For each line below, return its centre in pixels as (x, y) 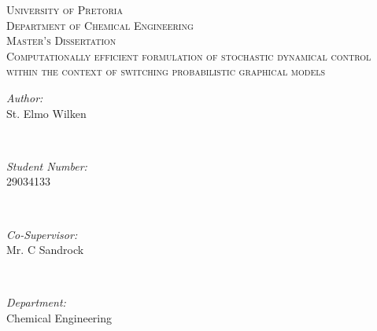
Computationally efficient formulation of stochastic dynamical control (189, 55)
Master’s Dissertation (61, 40)
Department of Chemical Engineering (100, 25)
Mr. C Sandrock (45, 250)
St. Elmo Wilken (46, 113)
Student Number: (47, 165)
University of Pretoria (65, 9)
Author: (25, 97)
